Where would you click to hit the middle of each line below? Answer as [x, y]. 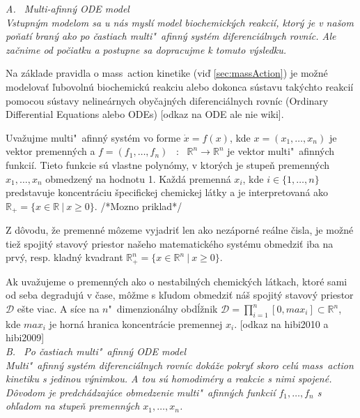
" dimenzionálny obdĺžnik [163, 308]
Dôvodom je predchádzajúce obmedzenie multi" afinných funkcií [141, 392]
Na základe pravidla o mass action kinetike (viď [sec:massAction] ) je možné [167, 73]
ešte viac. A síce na [58, 308]
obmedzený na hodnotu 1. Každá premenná [138, 178]
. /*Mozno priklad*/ [138, 206]
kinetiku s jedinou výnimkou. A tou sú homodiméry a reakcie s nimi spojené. [169, 379]
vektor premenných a [50, 151]
